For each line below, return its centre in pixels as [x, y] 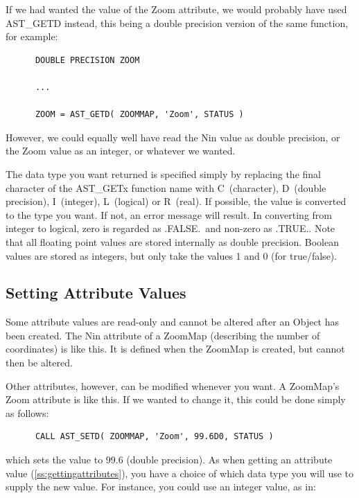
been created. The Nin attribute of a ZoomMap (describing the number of [163, 335]
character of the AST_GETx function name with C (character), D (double [166, 187]
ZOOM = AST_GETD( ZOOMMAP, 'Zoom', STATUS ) [139, 115]
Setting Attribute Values [96, 293]
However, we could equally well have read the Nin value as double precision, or [173, 137]
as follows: [27, 412]
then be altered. [39, 363]
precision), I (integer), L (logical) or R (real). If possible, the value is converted [176, 201]
